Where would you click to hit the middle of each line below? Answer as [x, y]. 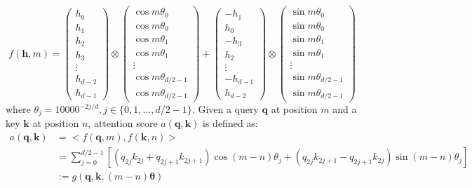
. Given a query [225, 109]
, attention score [123, 123]
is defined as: [230, 123]
